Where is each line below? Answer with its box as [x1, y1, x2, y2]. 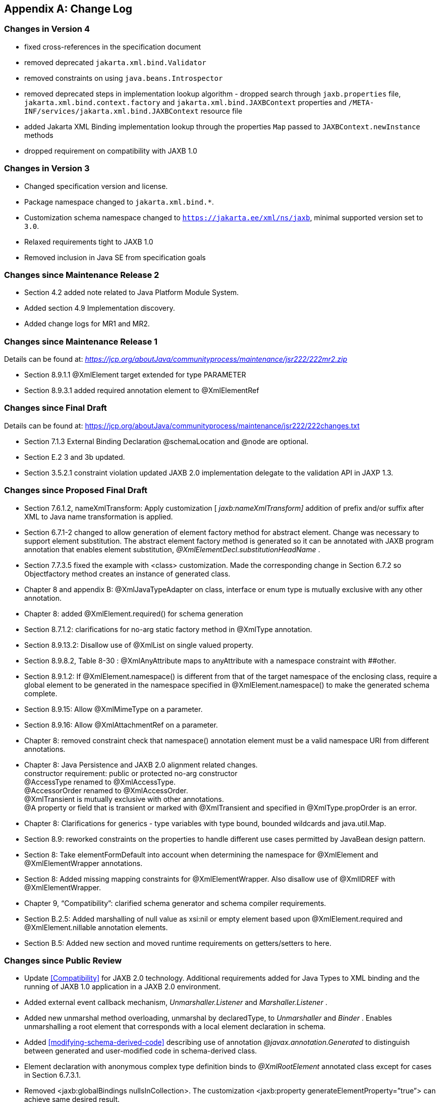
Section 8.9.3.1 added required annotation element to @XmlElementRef [24, 386, 259, 395]
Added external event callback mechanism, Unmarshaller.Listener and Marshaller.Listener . [24, 998, 327, 1007]
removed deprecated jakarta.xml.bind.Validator [24, 58, 206, 67]
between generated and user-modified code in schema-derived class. [24, 1046, 257, 1056]
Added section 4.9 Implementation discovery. [24, 304, 175, 313]
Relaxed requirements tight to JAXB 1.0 [24, 237, 153, 246]
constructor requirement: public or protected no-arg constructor [24, 769, 238, 778]
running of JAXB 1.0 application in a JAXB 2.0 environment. [24, 982, 221, 991]
